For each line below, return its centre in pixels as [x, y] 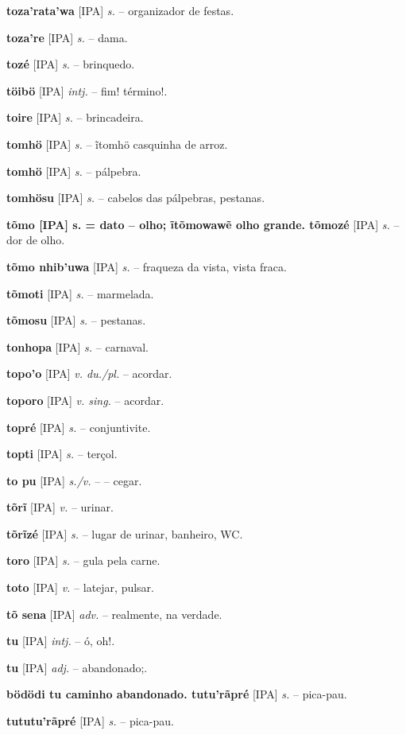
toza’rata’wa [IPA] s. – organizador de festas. [120, 10]
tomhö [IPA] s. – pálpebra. [74, 171]
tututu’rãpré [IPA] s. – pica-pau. [90, 721]
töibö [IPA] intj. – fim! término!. [87, 90]
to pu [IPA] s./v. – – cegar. [74, 480]
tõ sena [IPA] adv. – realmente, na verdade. [114, 614]
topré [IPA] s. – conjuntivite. [79, 427]
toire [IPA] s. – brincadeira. [75, 117]
